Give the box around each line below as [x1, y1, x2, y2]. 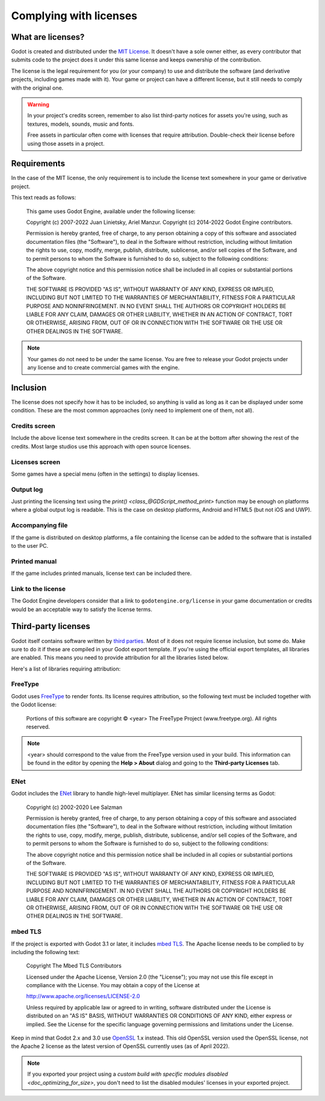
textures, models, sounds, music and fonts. [27, 120, 135, 128]
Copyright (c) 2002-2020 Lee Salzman [26, 804, 123, 811]
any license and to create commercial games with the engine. [27, 364, 180, 371]
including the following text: [11, 948, 80, 955]
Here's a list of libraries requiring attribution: [11, 665, 121, 672]
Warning [27, 101, 49, 108]
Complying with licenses [11, 9, 138, 22]
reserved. [26, 723, 51, 730]
